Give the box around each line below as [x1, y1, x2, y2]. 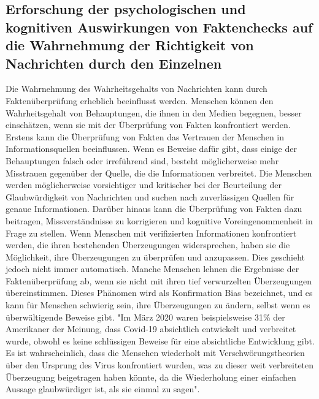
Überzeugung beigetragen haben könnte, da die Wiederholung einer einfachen [6, 370, 296, 383]
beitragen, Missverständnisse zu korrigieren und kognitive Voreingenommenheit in [6, 214, 313, 227]
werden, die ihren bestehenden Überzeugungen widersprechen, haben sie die [6, 238, 290, 251]
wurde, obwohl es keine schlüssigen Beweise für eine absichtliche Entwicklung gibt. [6, 334, 315, 347]
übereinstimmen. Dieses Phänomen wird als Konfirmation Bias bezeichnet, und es [6, 286, 313, 299]
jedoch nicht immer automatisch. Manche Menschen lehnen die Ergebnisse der [6, 262, 299, 275]
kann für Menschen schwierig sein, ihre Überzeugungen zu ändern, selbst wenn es [6, 298, 310, 311]
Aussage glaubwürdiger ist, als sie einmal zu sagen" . [6, 382, 200, 395]
